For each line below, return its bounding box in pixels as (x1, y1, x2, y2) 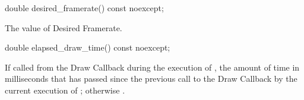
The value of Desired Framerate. (5, 21, 122, 34)
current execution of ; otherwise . (5, 84, 125, 96)
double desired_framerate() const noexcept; (5, 2, 164, 14)
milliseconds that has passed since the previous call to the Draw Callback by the (5, 72, 297, 85)
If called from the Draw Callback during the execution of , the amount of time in (5, 61, 300, 73)
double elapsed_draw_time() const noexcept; (5, 41, 170, 54)
